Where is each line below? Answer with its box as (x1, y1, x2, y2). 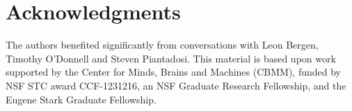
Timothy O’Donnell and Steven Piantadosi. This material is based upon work (6, 51, 336, 65)
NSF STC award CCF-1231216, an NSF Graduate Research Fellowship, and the (6, 78, 346, 92)
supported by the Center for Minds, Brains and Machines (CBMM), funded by (6, 65, 341, 79)
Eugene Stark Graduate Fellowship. (6, 92, 157, 106)
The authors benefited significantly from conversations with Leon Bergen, (6, 37, 319, 52)
